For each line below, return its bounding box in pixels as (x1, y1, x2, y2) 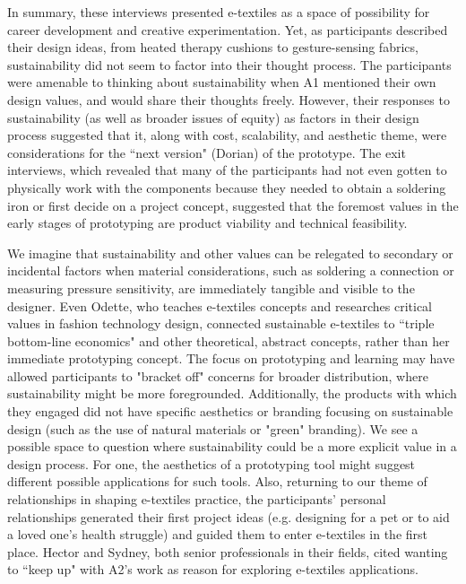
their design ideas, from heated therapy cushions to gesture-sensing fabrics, (7, 38, 419, 57)
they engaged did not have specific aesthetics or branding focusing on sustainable (7, 402, 453, 421)
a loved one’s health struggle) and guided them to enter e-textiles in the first (7, 525, 428, 544)
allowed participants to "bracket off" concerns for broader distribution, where (7, 366, 428, 385)
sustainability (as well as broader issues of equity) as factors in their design (7, 108, 419, 126)
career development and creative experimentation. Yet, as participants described (7, 20, 448, 39)
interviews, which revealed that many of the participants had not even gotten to (7, 161, 447, 179)
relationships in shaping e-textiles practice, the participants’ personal (7, 490, 386, 509)
